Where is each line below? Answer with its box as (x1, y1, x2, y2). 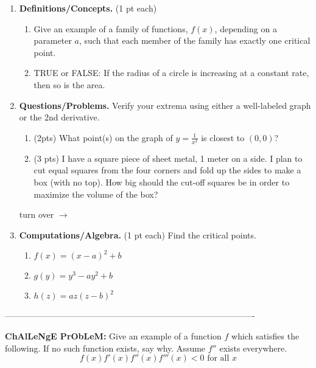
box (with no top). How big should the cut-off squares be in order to (33, 176, 290, 189)
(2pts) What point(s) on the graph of (33, 131, 173, 144)
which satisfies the (231, 330, 300, 342)
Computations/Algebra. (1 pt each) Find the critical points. (19, 228, 256, 241)
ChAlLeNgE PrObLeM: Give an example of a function (5, 330, 222, 342)
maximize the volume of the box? (33, 187, 158, 200)
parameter (33, 34, 72, 47)
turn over (19, 208, 54, 221)
